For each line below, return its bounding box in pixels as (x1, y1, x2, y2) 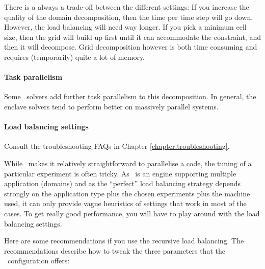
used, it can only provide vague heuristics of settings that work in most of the (4, 198, 247, 209)
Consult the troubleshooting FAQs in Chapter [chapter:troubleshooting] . (4, 141, 230, 151)
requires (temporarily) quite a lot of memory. (4, 51, 145, 62)
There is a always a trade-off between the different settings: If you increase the (4, 2, 249, 12)
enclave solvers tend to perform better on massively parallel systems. (4, 101, 219, 111)
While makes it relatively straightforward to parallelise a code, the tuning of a (4, 158, 252, 168)
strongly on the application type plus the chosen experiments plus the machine (4, 188, 250, 198)
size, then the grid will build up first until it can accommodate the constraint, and (4, 31, 261, 42)
